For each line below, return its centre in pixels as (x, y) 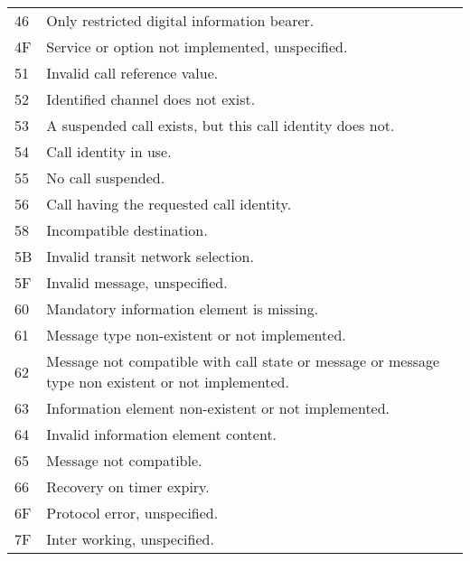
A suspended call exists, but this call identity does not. (221, 125)
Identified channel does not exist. (151, 99)
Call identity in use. (109, 151)
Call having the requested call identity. (169, 204)
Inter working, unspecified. (130, 539)
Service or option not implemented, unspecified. (197, 47)
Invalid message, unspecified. (137, 282)
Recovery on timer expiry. (128, 486)
